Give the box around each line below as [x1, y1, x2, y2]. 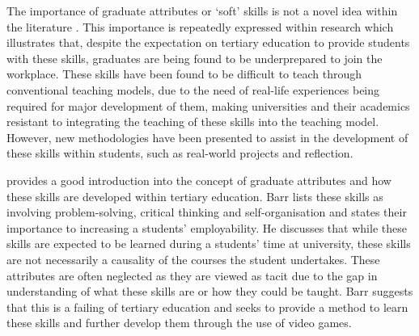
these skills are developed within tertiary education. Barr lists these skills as [6, 187, 383, 204]
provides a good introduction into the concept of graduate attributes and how [6, 171, 391, 188]
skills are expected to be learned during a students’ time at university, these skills [6, 235, 411, 252]
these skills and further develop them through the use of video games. [6, 314, 352, 331]
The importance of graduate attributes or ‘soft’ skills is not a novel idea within [6, 2, 398, 19]
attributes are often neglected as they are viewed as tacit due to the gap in [6, 267, 378, 283]
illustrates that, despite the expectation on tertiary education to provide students [6, 34, 410, 51]
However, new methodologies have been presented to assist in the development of [6, 128, 408, 145]
